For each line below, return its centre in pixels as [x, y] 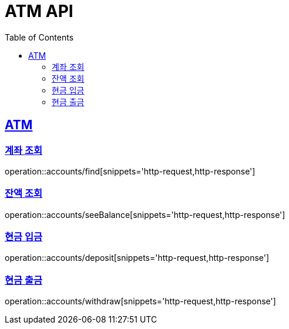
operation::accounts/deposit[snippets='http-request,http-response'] [137, 258]
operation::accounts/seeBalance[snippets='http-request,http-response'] [145, 214]
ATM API [39, 11]
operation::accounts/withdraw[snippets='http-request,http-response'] [140, 301]
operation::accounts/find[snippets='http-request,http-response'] [130, 171]
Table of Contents [39, 37]
